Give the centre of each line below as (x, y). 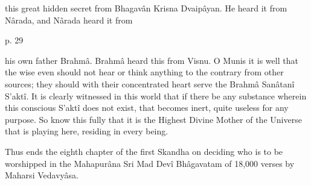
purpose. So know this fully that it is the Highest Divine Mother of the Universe (153, 119)
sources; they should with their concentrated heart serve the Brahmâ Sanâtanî (150, 83)
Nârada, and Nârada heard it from (69, 20)
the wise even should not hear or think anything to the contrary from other (144, 72)
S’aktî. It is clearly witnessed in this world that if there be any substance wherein (156, 96)
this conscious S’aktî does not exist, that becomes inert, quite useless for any (147, 108)
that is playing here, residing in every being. (87, 131)
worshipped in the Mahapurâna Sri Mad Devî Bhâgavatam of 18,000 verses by (150, 163)
